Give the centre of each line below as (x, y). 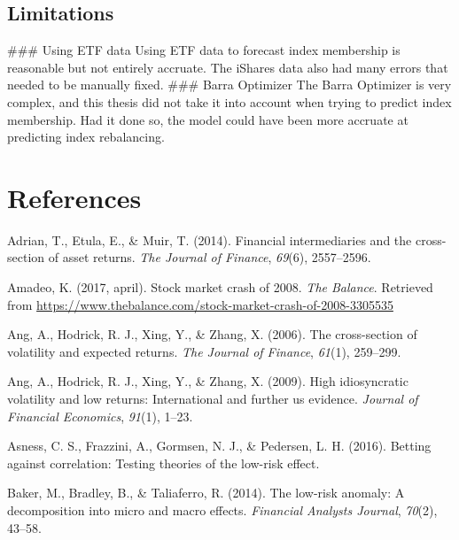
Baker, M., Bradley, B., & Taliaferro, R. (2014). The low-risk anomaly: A (206, 493)
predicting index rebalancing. (86, 137)
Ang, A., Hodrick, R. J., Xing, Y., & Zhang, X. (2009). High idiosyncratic (208, 381)
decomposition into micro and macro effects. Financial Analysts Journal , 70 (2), (222, 510)
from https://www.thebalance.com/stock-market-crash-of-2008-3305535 (200, 304)
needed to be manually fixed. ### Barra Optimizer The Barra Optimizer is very (229, 85)
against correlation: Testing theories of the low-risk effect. (163, 463)
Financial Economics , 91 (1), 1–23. (100, 416)
